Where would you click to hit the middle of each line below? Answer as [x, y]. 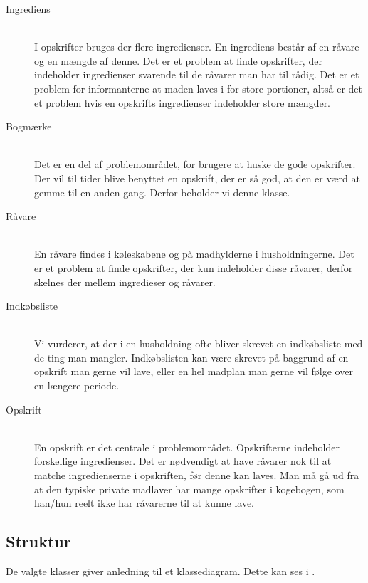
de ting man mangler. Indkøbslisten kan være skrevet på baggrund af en [191, 357]
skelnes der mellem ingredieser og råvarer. [125, 282]
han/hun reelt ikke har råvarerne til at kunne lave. [144, 503]
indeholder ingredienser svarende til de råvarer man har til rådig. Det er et [197, 74]
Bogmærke [29, 126]
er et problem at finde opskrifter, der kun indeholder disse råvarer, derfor [194, 267]
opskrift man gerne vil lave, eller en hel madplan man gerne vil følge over [194, 371]
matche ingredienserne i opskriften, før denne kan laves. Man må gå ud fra [197, 475]
